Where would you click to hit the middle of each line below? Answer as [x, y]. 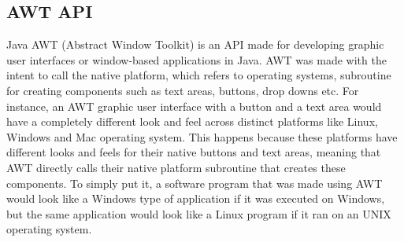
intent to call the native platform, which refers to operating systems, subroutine [199, 75]
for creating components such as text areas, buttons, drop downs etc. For [183, 90]
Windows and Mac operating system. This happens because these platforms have [202, 136]
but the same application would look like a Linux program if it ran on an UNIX [199, 213]
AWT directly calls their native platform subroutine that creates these [176, 167]
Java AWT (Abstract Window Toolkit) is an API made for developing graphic [195, 44]
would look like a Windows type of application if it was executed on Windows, [196, 198]
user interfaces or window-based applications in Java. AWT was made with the [196, 59]
